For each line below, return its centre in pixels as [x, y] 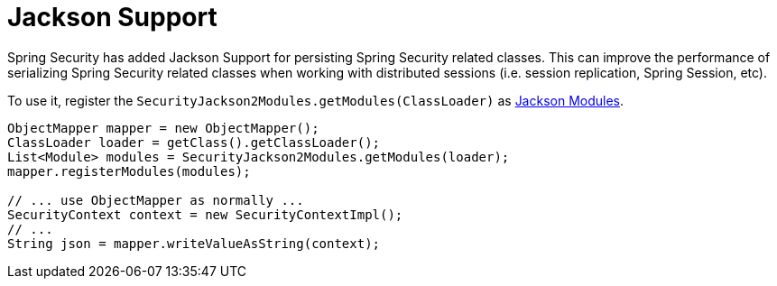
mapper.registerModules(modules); [129, 171]
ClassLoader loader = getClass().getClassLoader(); [194, 142]
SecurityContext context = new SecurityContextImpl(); [205, 214]
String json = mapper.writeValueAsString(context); [194, 243]
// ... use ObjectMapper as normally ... [156, 200]
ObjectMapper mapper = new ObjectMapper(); [163, 128]
